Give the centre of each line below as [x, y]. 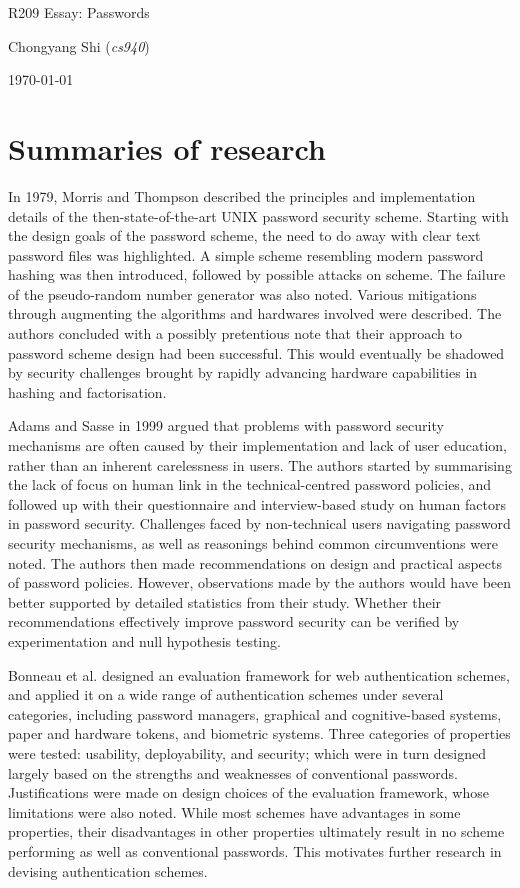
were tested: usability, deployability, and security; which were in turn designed [247, 752]
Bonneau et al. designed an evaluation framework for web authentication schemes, [259, 674]
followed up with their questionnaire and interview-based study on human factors [257, 503]
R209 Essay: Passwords [79, 12]
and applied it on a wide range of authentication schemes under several [226, 694]
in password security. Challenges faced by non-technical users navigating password [259, 523]
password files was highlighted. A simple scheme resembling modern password [246, 254]
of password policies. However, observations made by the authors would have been [260, 582]
